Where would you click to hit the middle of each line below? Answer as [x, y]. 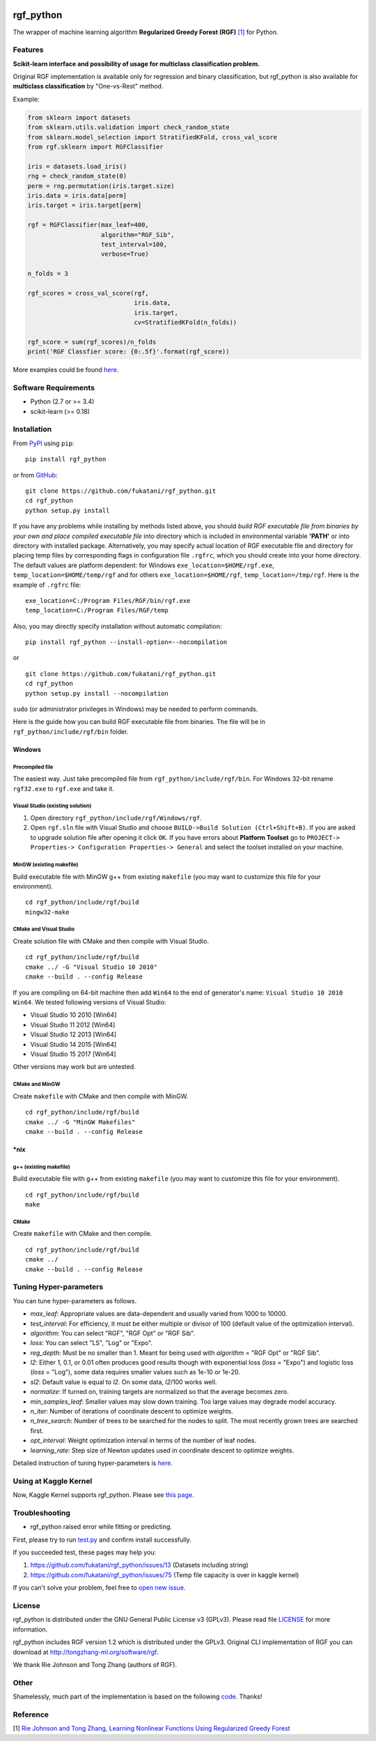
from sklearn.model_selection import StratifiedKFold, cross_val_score [152, 137]
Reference [31, 1715]
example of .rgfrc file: [47, 585]
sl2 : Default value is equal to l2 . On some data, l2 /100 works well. [124, 1382]
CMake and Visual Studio [44, 929]
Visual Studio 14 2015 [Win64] [73, 1044]
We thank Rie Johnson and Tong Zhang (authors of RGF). [95, 1664]
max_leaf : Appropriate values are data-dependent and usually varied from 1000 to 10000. [159, 1314]
